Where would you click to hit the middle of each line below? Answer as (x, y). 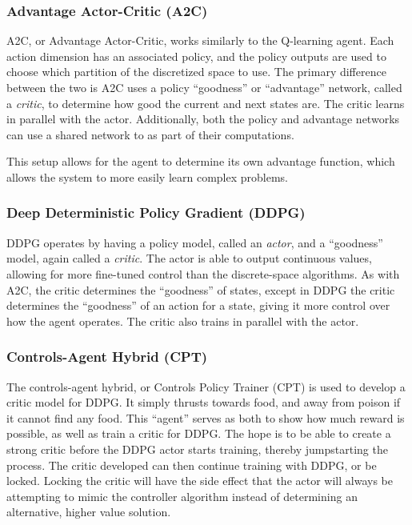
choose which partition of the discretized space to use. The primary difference (196, 72)
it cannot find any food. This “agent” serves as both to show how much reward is (206, 417)
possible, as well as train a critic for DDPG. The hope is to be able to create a (199, 433)
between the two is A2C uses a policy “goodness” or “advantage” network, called (204, 87)
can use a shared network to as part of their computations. (150, 134)
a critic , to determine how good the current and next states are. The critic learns (206, 103)
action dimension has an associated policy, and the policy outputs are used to (196, 56)
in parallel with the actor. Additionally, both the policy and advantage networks (203, 119)
